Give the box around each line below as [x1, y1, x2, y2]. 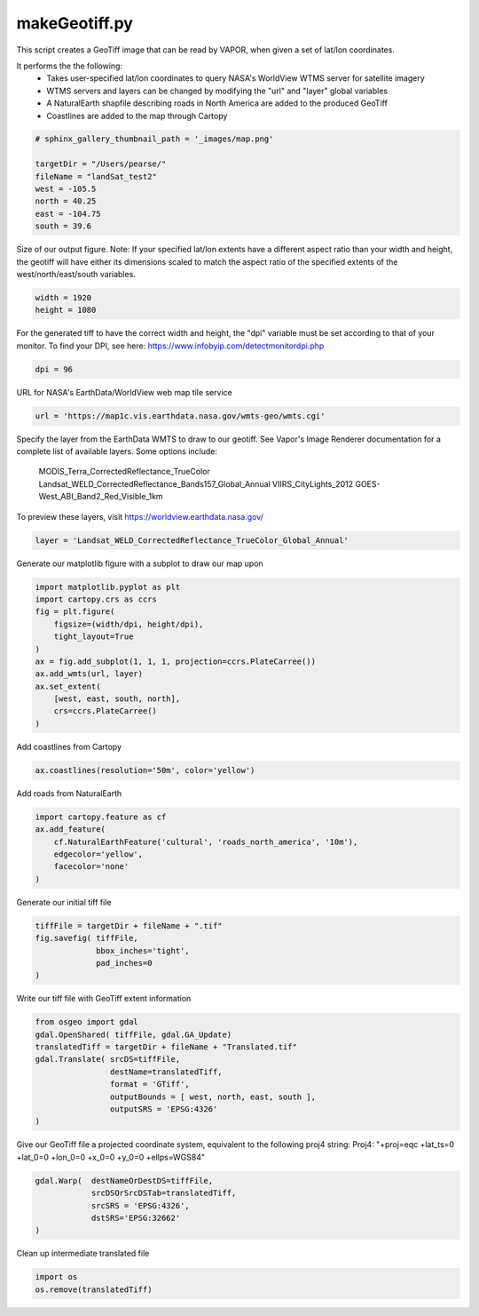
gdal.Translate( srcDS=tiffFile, [35, 1054, 181, 1065]
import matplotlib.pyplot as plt [35, 582, 181, 592]
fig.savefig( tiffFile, [35, 933, 139, 944]
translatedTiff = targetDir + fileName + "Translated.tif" [35, 1042, 297, 1052]
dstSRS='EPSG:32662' [90, 1213, 181, 1223]
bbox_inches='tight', [96, 945, 190, 955]
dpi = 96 [35, 364, 74, 374]
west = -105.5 [35, 184, 97, 195]
